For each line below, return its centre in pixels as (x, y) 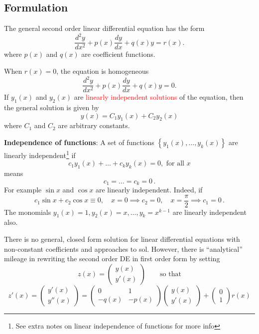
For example (23, 189)
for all (175, 164)
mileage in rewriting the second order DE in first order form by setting (112, 258)
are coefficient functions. (118, 54)
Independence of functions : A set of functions (79, 142)
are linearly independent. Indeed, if (149, 189)
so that (171, 274)
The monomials (28, 212)
